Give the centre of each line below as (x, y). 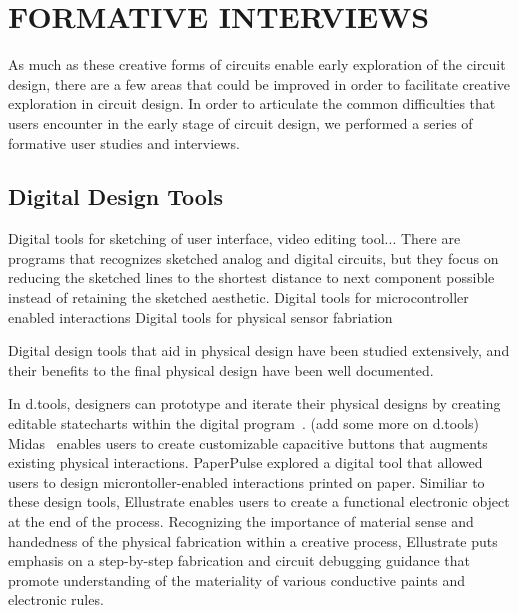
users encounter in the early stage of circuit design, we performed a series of (240, 122)
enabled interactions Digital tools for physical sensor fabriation (200, 316)
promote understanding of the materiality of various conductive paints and (236, 579)
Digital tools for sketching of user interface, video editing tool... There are (234, 238)
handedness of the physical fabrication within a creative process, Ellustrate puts (253, 540)
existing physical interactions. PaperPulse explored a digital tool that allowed (245, 462)
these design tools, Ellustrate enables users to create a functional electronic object (259, 501)
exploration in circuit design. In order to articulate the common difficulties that (252, 103)
